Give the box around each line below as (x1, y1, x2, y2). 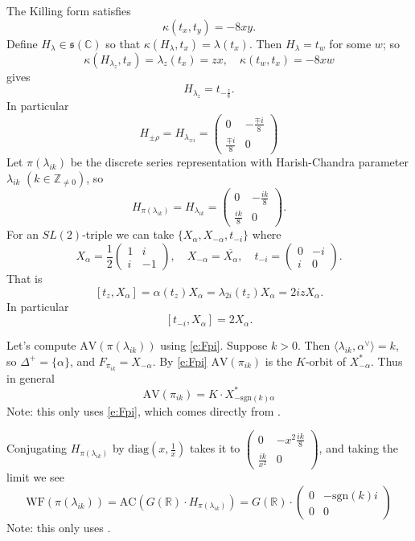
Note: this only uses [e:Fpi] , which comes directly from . (6, 402, 281, 419)
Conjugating (6, 440, 68, 457)
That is (6, 270, 43, 287)
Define (6, 35, 38, 51)
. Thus (371, 352, 403, 369)
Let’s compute (6, 337, 76, 354)
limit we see (6, 469, 64, 486)
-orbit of (305, 352, 347, 369)
